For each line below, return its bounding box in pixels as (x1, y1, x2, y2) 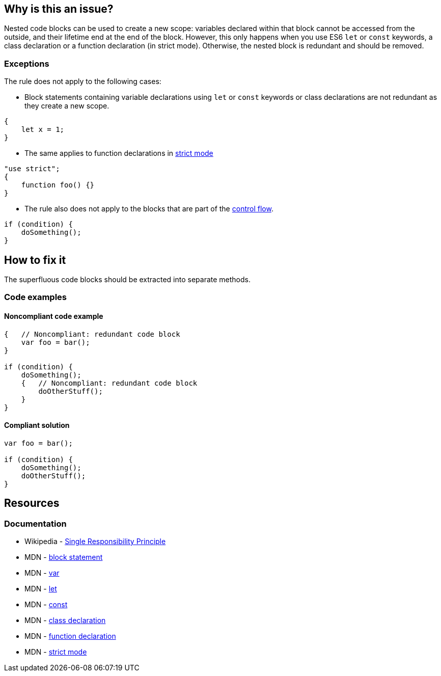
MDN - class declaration (24, 616, 106, 625)
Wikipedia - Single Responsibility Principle (24, 537, 166, 546)
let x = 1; (21, 125, 65, 134)
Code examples (4, 292, 67, 303)
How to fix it (4, 253, 66, 266)
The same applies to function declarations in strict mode (24, 149, 213, 158)
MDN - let (24, 584, 57, 593)
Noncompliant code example (4, 312, 103, 320)
